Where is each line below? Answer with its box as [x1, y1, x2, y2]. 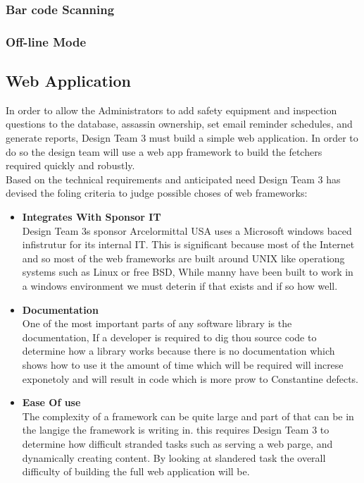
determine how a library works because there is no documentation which [22, 343, 335, 358]
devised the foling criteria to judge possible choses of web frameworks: [6, 185, 308, 200]
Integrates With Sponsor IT [22, 209, 161, 224]
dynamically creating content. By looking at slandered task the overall [22, 450, 326, 465]
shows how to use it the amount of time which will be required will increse [22, 357, 344, 372]
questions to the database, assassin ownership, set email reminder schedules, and [6, 116, 353, 131]
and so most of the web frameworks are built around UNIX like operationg [22, 250, 345, 265]
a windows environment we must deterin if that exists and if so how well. [22, 279, 338, 293]
